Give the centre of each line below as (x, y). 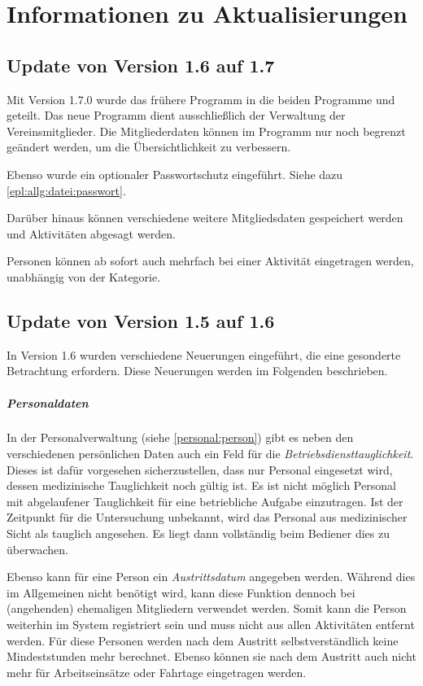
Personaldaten (48, 402)
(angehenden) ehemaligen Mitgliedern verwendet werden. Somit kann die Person (207, 608)
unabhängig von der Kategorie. (84, 276)
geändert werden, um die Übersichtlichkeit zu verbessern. (149, 147)
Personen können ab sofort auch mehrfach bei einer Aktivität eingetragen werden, (210, 261)
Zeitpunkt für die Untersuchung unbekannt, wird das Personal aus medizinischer (207, 517)
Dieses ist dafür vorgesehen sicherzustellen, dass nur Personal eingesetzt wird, (200, 469)
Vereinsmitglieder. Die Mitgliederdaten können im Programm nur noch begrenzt (206, 131)
